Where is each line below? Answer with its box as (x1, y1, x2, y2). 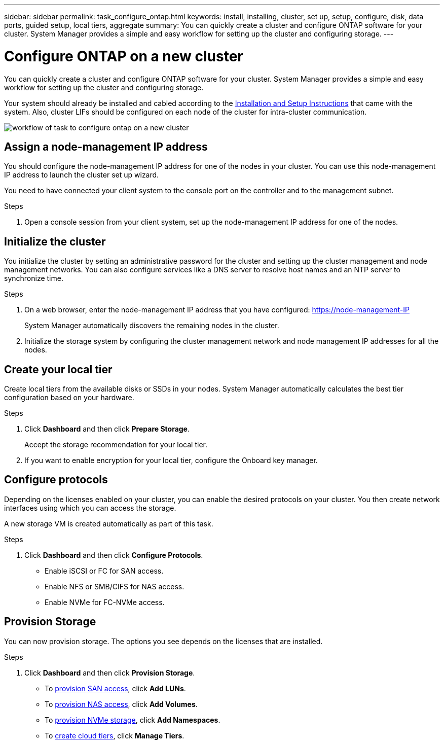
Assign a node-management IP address (4, 140, 208, 153)
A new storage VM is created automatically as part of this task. (4, 519, 213, 528)
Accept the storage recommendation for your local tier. (24, 440, 207, 449)
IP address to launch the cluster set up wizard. (4, 170, 159, 180)
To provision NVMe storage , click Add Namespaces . (45, 715, 220, 724)
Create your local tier (4, 363, 113, 376)
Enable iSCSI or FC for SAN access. (45, 566, 164, 575)
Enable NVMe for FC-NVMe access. (45, 597, 165, 607)
